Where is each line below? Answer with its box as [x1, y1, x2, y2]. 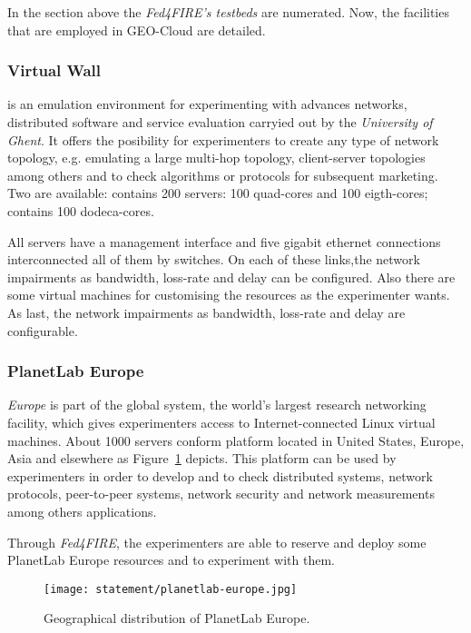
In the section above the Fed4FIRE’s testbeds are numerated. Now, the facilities [7, 3, 449, 21]
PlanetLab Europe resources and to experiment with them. [7, 550, 336, 569]
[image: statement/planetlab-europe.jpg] [44, 582, 298, 596]
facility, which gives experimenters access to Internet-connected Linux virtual [7, 412, 436, 431]
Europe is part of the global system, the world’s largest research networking [7, 395, 427, 414]
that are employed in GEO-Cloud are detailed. [7, 20, 266, 39]
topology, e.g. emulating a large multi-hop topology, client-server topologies [7, 148, 426, 167]
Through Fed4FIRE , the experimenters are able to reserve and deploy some [7, 532, 427, 551]
